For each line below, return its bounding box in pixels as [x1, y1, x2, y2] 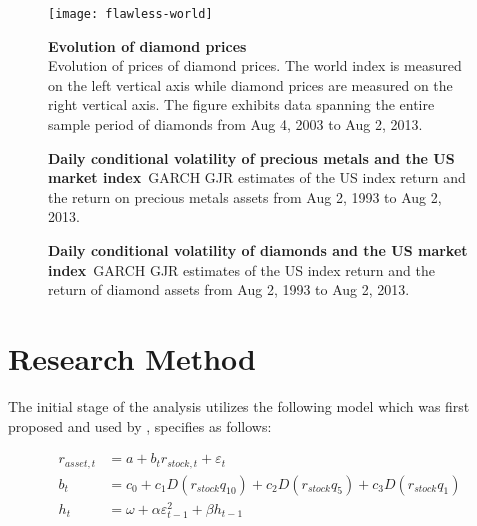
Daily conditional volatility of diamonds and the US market [48, 240, 468, 260]
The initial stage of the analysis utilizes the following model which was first [8, 395, 470, 416]
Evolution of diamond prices [48, 35, 247, 56]
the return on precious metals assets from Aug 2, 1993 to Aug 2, [48, 186, 442, 207]
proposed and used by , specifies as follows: [8, 415, 272, 436]
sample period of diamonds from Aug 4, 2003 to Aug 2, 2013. [48, 114, 423, 135]
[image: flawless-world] [48, 7, 213, 21]
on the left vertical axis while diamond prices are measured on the [48, 74, 453, 95]
